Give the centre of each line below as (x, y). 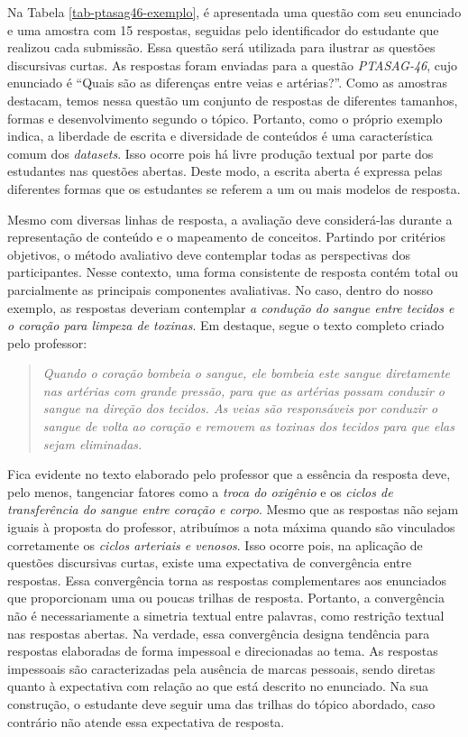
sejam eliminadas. (92, 443)
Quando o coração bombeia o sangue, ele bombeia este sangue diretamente (247, 373)
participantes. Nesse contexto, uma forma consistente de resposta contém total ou (233, 272)
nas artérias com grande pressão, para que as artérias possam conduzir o (243, 390)
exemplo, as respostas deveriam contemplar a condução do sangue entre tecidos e (231, 307)
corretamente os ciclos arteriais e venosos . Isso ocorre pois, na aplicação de (215, 544)
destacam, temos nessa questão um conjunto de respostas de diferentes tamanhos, (233, 100)
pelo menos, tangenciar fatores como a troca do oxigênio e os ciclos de (200, 491)
